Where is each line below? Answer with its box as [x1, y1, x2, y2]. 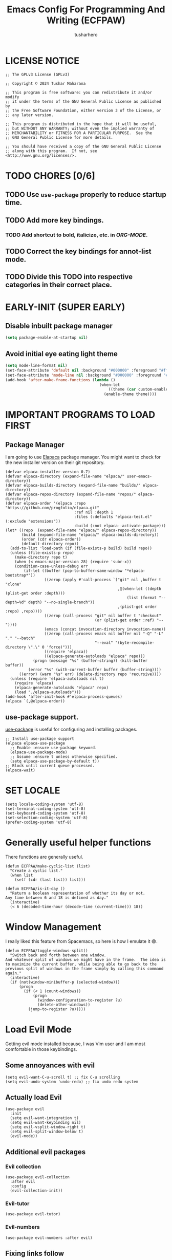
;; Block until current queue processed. [5, 763, 95, 768]
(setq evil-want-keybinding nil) [10, 1120, 81, 1125]
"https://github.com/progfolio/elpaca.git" [5, 505, 100, 511]
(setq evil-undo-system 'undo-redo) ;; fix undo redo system [5, 1079, 139, 1084]
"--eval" [94, 640, 114, 645]
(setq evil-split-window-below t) [10, 1129, 83, 1134]
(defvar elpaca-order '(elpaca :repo [5, 501, 86, 506]
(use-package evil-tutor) [5, 1212, 60, 1217]
